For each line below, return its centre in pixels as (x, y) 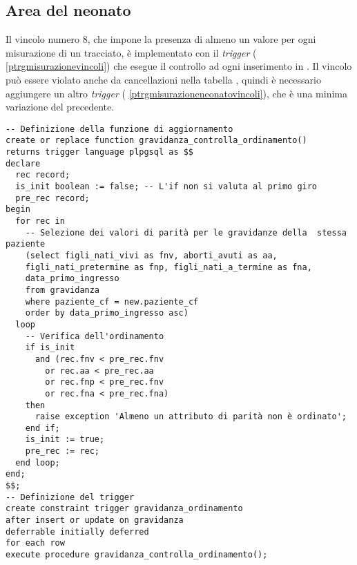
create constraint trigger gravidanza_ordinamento (124, 509)
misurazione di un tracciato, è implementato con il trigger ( (131, 52)
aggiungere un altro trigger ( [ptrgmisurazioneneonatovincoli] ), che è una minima (176, 93)
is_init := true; (65, 440)
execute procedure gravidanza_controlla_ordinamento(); (137, 555)
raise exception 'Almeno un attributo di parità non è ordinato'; (191, 417)
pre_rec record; (52, 198)
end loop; (38, 462)
